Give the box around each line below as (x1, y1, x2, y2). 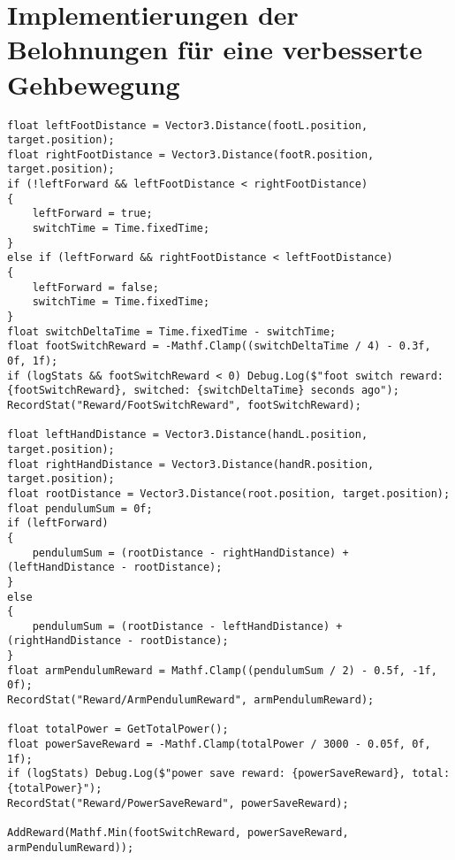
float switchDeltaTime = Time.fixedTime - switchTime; (7, 325, 337, 338)
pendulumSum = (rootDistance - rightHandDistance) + (32, 546, 349, 559)
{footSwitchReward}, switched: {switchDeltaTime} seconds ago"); (7, 384, 399, 397)
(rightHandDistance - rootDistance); (7, 634, 229, 648)
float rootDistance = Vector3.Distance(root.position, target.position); (7, 487, 451, 500)
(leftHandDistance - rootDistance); (7, 561, 223, 574)
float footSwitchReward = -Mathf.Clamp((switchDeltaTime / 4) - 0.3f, (7, 340, 431, 353)
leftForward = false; (32, 280, 159, 294)
